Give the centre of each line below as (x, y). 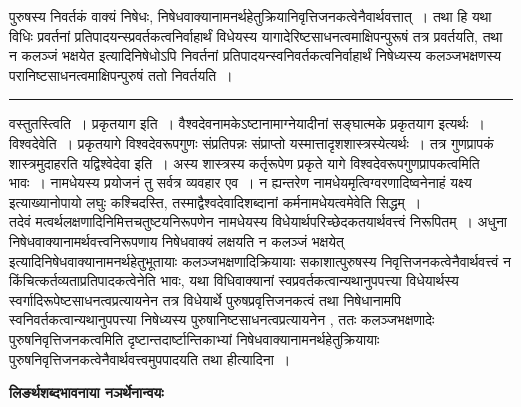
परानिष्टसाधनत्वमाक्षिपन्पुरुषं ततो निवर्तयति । (121, 74)
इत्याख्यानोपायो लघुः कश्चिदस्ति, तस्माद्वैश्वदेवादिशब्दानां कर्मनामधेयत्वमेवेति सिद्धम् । (215, 201)
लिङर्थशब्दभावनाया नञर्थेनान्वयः (86, 392)
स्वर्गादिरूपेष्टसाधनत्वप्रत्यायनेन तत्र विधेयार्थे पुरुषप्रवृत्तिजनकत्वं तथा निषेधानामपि (205, 299)
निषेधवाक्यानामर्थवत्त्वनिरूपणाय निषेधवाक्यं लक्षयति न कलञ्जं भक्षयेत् (176, 240)
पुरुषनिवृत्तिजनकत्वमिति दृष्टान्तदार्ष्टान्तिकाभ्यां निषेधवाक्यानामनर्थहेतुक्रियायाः (194, 338)
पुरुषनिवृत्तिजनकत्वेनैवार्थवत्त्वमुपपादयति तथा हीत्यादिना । (150, 358)
